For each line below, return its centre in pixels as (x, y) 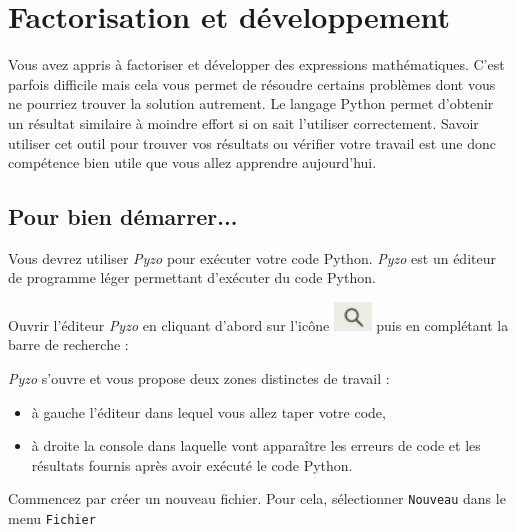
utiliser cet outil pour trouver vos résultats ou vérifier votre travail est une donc (252, 142)
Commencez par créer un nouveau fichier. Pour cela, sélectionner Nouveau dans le (257, 498)
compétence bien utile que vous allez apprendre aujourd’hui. (192, 162)
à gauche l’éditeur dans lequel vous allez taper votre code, (208, 411)
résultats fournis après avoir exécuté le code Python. (192, 464)
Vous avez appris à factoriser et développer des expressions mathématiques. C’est (256, 64)
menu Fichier (52, 517)
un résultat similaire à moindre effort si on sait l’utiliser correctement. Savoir (243, 122)
